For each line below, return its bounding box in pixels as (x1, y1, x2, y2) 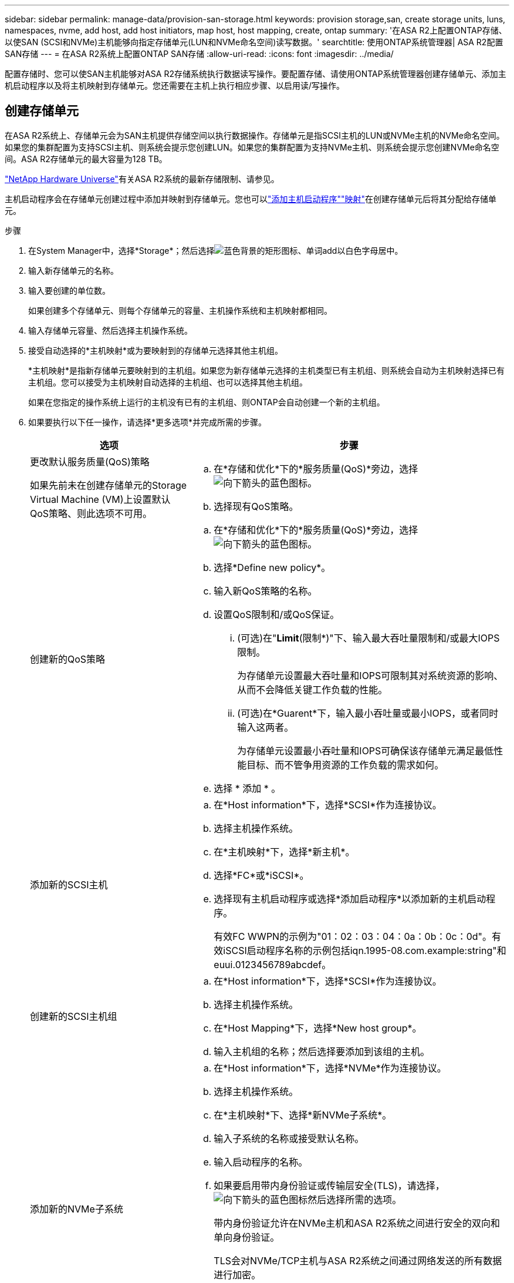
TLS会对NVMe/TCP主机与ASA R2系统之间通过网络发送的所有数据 (214, 1254, 502, 1267)
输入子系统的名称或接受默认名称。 (214, 1132, 364, 1144)
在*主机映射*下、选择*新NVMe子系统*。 (214, 1109, 392, 1121)
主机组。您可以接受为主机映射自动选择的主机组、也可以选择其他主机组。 (28, 377, 307, 387)
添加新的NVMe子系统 (30, 1203, 123, 1215)
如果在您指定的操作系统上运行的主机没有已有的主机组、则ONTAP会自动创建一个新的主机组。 (28, 397, 385, 407)
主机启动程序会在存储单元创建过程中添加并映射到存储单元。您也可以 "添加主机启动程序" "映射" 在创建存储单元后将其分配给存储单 (5, 193, 497, 204)
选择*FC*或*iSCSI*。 (214, 869, 309, 881)
